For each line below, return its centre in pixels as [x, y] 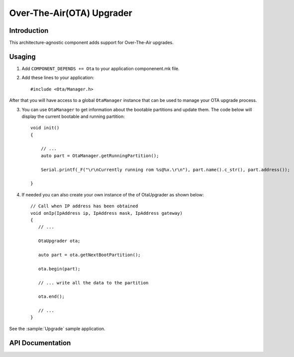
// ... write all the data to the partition [93, 283]
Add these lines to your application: [58, 78]
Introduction [29, 31]
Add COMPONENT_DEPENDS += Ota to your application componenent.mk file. [101, 68]
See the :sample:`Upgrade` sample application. [57, 329]
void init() [45, 128]
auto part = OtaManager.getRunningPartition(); [100, 156]
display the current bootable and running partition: [73, 116]
